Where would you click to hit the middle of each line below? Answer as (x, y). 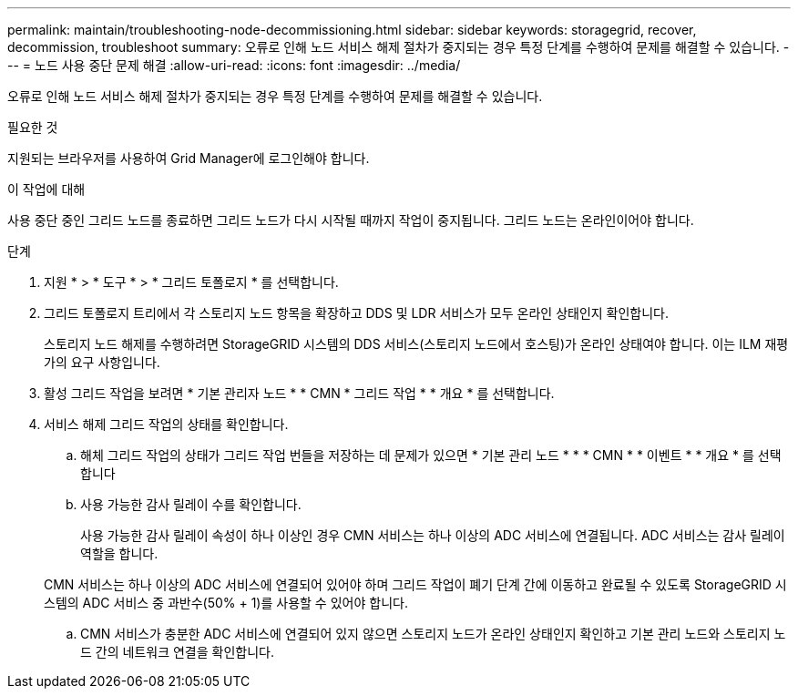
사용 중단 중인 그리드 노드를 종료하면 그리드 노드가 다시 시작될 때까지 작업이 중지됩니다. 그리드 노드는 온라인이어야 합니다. (351, 220)
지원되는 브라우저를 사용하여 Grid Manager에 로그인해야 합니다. (189, 158)
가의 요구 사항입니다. (102, 362)
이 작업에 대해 (46, 189)
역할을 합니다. (119, 553)
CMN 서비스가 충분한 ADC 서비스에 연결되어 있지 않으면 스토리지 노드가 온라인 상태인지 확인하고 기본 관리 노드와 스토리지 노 (433, 634)
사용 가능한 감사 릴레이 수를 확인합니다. (191, 504)
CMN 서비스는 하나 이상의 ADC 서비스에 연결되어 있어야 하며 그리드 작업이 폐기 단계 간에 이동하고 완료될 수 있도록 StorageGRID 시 (415, 584)
